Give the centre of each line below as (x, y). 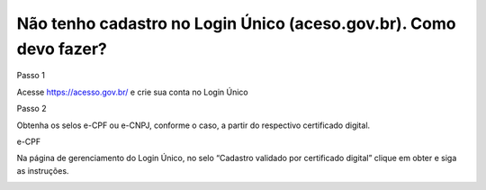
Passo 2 (31, 109)
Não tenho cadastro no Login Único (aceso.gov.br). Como (236, 23)
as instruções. (43, 170)
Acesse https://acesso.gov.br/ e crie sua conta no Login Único (132, 92)
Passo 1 (31, 76)
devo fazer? (62, 49)
